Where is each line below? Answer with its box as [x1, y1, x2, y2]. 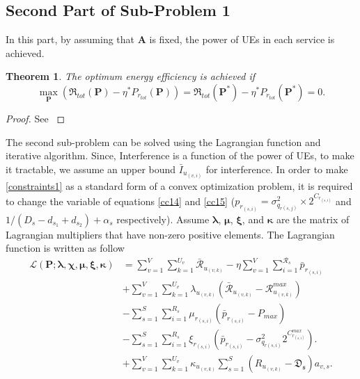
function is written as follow [6, 241, 125, 255]
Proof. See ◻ [6, 111, 65, 126]
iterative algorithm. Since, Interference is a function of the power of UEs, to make [6, 148, 354, 163]
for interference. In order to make [205, 161, 348, 176]
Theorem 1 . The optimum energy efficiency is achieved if [6, 69, 256, 83]
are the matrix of [276, 211, 350, 226]
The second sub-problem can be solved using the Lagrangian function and [6, 134, 321, 149]
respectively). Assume [116, 211, 210, 226]
